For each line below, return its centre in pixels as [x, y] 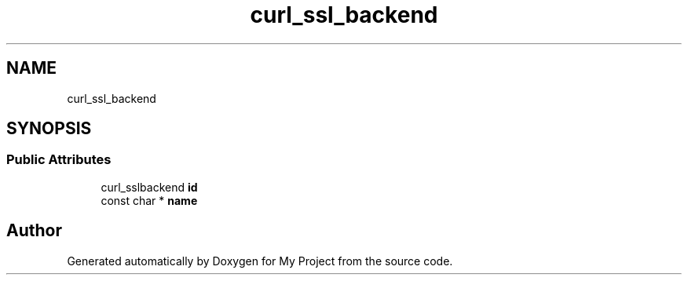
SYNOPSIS [49, 129]
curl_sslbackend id [149, 187]
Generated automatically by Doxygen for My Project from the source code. [260, 261]
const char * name [149, 200]
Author [34, 231]
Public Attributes [59, 160]
